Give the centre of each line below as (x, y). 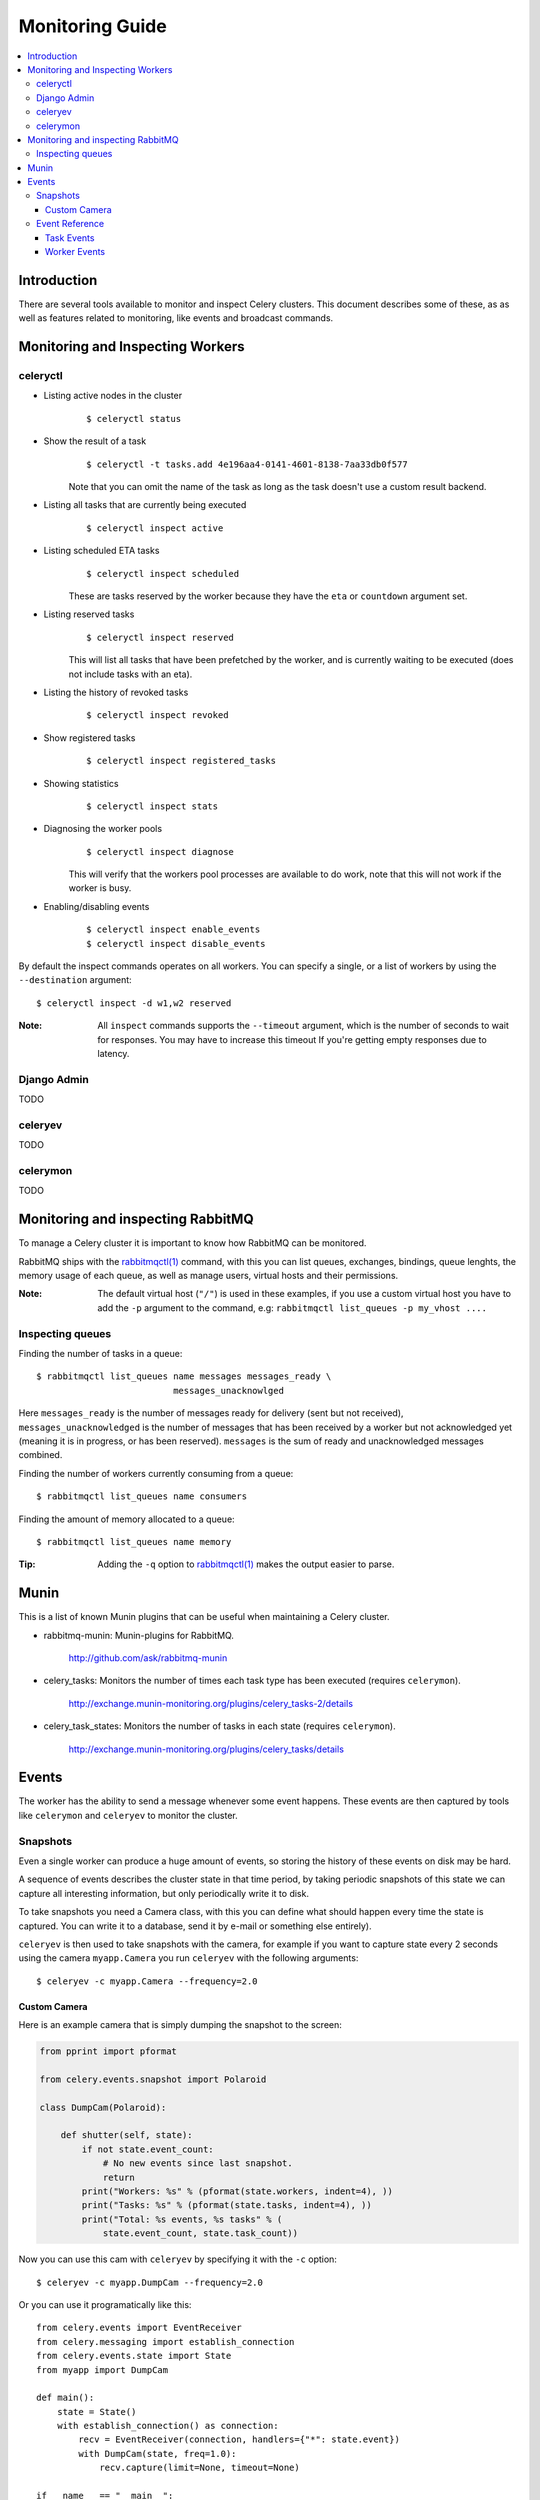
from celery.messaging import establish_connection (165, 2341)
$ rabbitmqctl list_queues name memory (134, 1541)
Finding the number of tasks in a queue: (100, 1353)
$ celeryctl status (134, 418)
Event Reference (70, 224)
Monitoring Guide (92, 26)
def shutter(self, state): (127, 2135)
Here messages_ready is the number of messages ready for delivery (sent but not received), (211, 1413)
